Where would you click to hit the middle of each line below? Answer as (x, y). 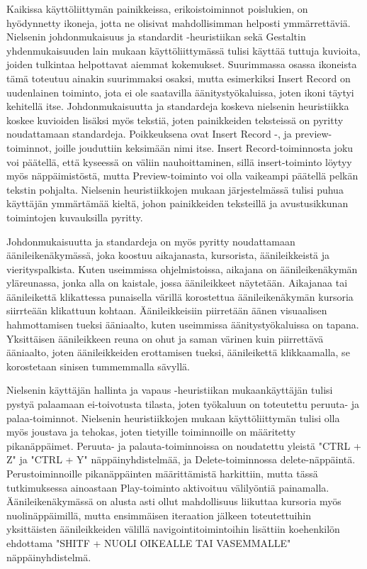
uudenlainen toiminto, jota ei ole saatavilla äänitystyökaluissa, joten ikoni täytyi (180, 92)
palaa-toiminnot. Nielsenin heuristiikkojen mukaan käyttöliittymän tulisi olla (173, 418)
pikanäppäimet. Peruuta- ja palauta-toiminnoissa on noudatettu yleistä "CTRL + (184, 445)
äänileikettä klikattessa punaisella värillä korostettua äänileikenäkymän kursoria (180, 296)
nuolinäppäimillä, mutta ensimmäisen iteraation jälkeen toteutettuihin (159, 515)
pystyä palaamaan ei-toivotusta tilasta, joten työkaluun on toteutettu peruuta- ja (183, 404)
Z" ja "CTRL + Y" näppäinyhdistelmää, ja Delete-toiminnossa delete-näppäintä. (181, 459)
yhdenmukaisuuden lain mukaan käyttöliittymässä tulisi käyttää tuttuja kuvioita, (183, 50)
